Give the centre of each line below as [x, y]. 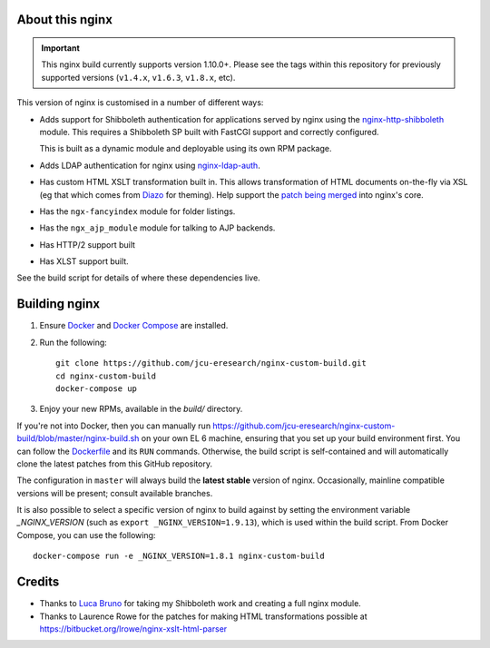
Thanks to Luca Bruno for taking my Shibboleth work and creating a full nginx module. [201, 604]
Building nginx [58, 304]
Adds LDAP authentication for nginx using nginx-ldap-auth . [150, 165]
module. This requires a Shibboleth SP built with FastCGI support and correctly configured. [210, 132]
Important [61, 48]
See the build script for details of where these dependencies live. [138, 278]
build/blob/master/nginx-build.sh [78, 438]
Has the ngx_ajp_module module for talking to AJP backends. [157, 228]
